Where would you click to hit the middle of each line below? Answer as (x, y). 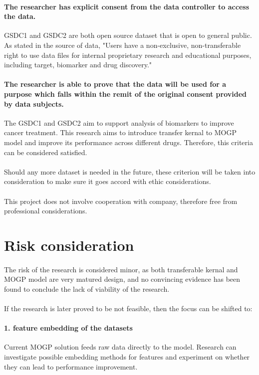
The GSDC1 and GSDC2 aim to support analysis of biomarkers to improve (119, 122)
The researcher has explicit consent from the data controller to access (127, 6)
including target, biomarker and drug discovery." (78, 65)
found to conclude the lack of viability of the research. (87, 288)
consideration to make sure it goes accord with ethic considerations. (108, 181)
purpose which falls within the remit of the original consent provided (126, 94)
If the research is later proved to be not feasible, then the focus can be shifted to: (128, 308)
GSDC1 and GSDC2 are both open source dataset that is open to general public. (128, 35)
